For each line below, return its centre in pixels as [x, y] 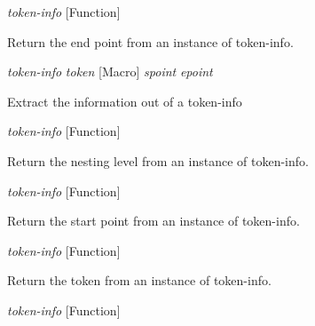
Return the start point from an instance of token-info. [154, 221]
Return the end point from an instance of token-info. [150, 41]
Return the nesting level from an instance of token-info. [158, 160]
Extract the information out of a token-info [125, 101]
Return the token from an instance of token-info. [139, 280]
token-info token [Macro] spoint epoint [110, 72]
